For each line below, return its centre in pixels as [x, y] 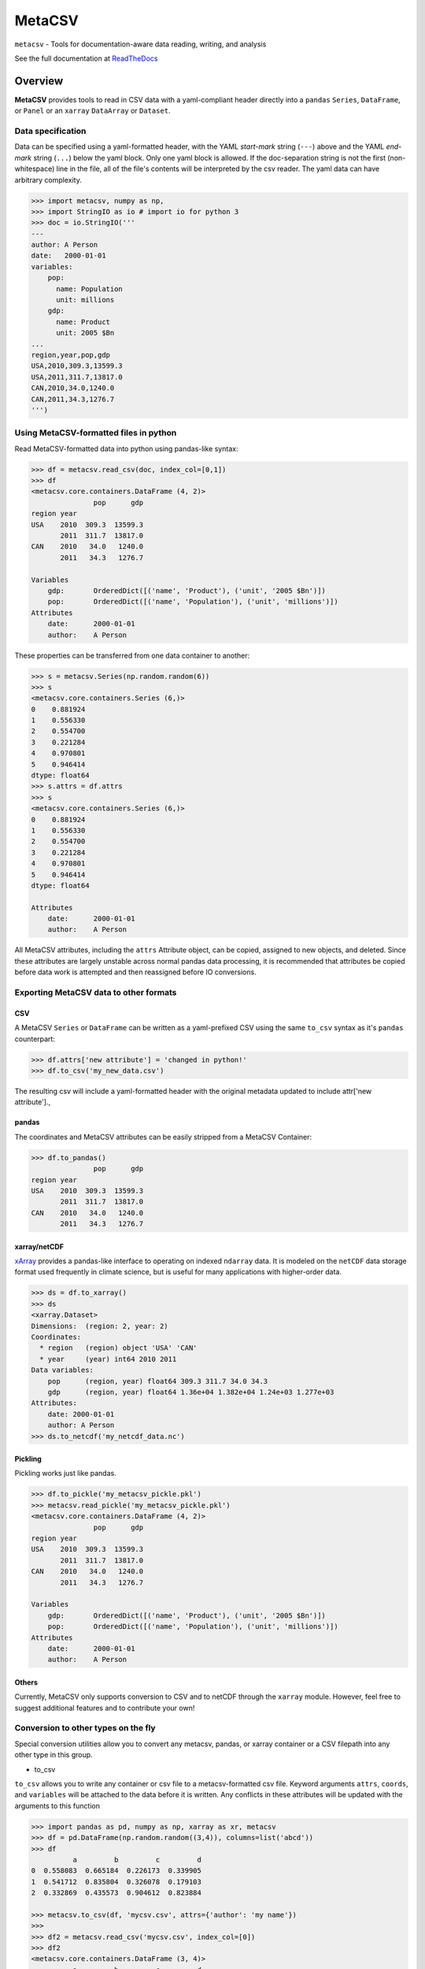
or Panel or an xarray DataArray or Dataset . [92, 111]
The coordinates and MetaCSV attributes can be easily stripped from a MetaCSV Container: [163, 1137]
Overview [39, 81]
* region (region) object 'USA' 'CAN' [118, 1348]
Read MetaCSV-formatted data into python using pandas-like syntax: [126, 448]
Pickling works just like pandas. [66, 1474]
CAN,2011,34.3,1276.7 [73, 399]
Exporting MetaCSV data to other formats [96, 992]
